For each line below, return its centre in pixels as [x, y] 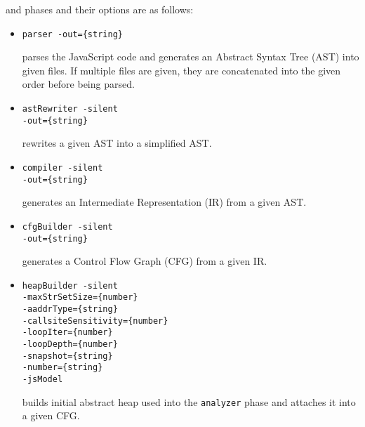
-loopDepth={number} [70, 344]
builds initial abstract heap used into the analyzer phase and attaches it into [189, 401]
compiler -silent [62, 167]
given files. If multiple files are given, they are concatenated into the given [181, 70]
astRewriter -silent [70, 109]
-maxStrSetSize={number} [80, 297]
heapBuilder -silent [70, 285]
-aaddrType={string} [70, 309]
